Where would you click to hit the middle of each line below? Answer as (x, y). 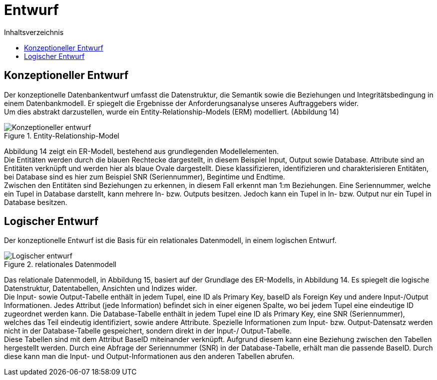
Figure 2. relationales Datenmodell (60, 264)
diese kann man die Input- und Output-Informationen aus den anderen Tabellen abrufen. (149, 356)
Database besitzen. (36, 202)
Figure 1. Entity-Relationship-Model (62, 135)
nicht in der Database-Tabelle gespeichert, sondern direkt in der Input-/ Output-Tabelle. (148, 331)
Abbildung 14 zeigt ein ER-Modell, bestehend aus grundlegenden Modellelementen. (142, 151)
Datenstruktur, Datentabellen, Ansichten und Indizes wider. (101, 288)
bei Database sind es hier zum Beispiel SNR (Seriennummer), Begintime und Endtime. (145, 176)
